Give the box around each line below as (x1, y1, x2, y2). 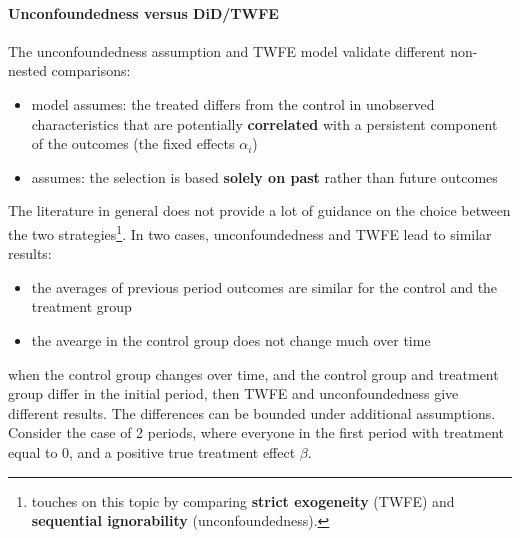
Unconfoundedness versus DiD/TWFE (8, 2, 279, 23)
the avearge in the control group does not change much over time (31, 329, 431, 350)
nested (8, 60, 47, 81)
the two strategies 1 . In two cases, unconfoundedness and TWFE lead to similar (8, 220, 492, 244)
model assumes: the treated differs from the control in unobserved (31, 93, 435, 114)
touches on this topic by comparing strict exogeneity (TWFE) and (31, 490, 455, 511)
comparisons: (51, 60, 131, 81)
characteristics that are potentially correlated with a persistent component (31, 113, 498, 134)
